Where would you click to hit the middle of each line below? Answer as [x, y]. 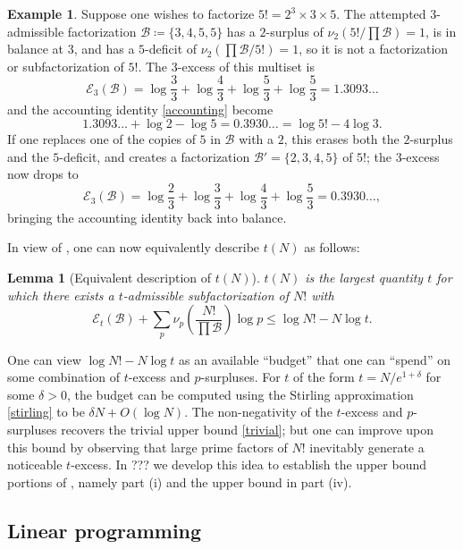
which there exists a [61, 295]
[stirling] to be [46, 412]
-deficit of [171, 49]
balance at [35, 49]
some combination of [64, 377]
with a [257, 139]
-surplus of [295, 31]
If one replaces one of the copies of [101, 139]
